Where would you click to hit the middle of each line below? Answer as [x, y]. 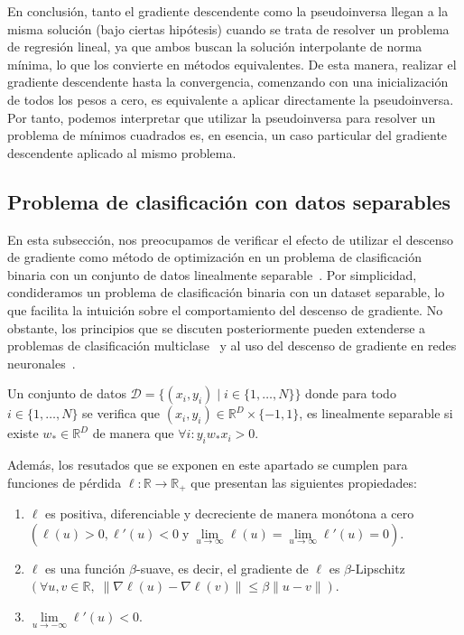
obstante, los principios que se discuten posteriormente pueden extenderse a [217, 327]
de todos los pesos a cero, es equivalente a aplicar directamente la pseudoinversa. [231, 99]
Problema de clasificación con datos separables [229, 201]
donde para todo [351, 393]
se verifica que [121, 413]
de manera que [133, 433]
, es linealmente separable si [376, 413]
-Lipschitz [378, 568]
